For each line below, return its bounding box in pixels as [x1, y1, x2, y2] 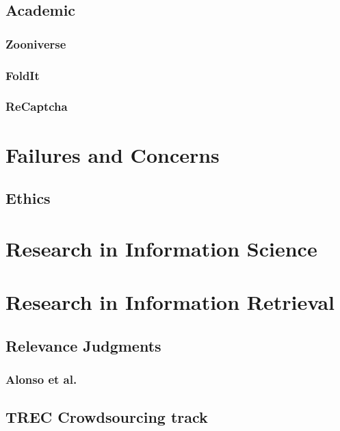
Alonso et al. [5, 370, 77, 387]
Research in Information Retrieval [5, 288, 335, 316]
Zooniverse [5, 35, 66, 52]
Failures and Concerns [5, 140, 220, 168]
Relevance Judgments [5, 335, 161, 356]
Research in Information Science [5, 234, 317, 262]
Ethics [5, 187, 51, 209]
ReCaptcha [5, 98, 68, 115]
